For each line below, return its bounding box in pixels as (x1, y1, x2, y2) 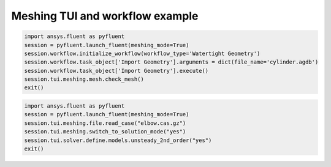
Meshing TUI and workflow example (11, 9, 199, 23)
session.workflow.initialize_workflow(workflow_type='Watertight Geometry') (24, 50, 261, 57)
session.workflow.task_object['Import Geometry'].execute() (24, 67, 209, 74)
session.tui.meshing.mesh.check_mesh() (24, 76, 144, 83)
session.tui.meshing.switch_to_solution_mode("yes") (24, 128, 186, 135)
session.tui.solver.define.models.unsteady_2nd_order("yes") (24, 136, 212, 144)
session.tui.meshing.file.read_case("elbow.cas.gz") (24, 119, 186, 127)
